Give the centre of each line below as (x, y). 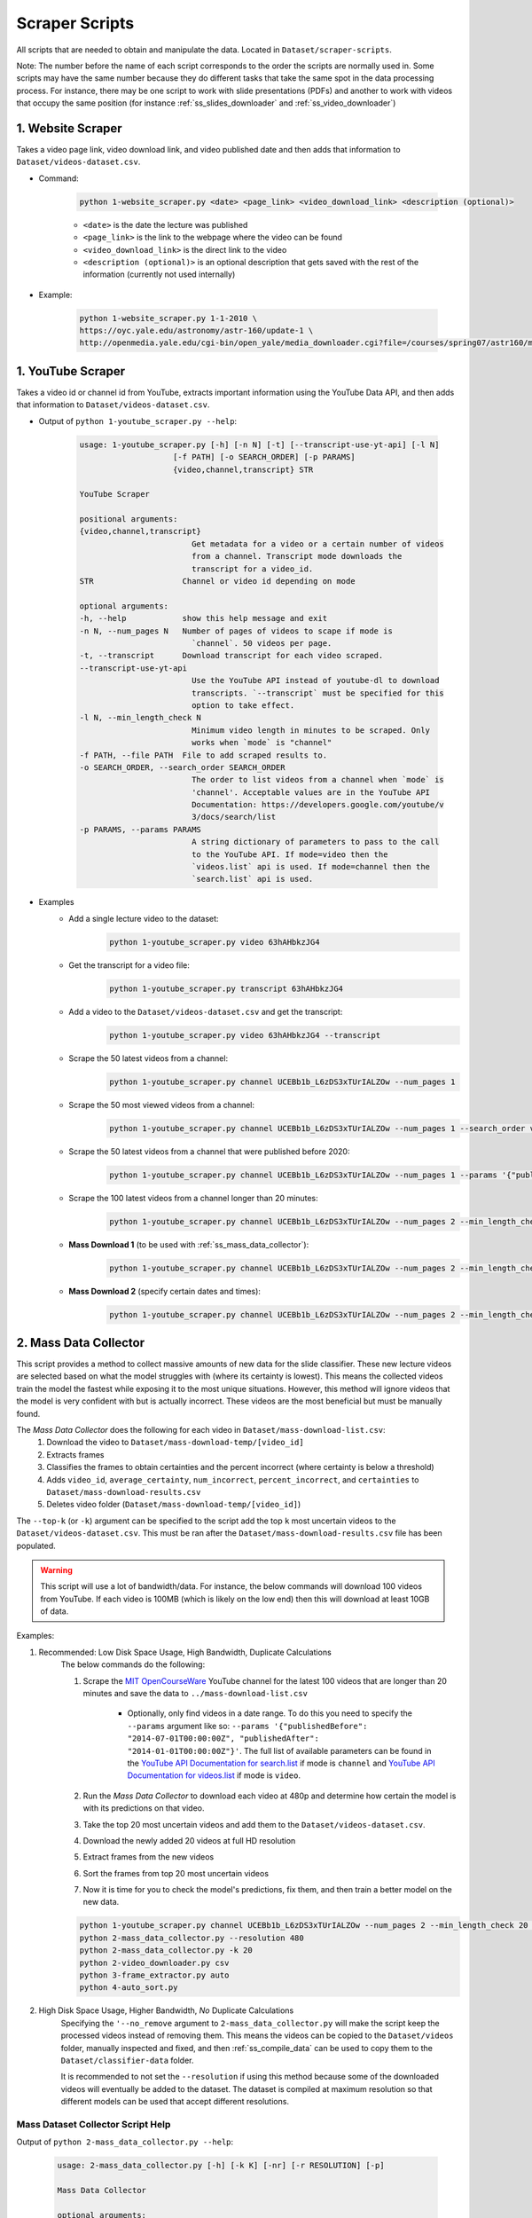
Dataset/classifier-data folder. (127, 2060)
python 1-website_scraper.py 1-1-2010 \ (168, 318)
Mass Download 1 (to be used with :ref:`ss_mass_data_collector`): (189, 1244)
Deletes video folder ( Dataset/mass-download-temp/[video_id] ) (174, 1505)
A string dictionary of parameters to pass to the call (315, 842)
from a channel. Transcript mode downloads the (297, 556)
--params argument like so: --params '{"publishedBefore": (247, 1726)
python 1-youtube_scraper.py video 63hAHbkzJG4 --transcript (245, 1035)
